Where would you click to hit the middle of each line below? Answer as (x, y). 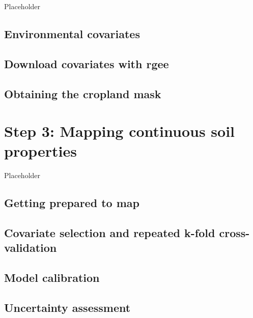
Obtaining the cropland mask (83, 93)
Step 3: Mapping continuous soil (120, 131)
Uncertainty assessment (67, 307)
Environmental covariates (72, 33)
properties (40, 151)
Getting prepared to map (72, 203)
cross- (234, 233)
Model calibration (52, 278)
